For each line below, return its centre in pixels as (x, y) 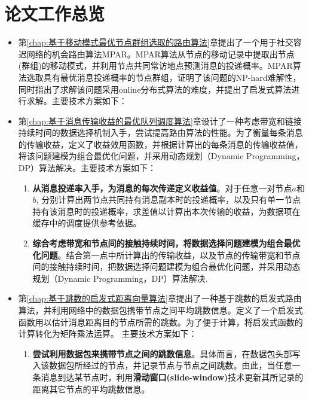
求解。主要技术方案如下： (77, 101)
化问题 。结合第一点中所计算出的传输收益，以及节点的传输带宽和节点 (166, 255)
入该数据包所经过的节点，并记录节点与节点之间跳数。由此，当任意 (162, 365)
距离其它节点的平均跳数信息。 (91, 389)
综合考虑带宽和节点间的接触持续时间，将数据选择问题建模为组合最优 (166, 243)
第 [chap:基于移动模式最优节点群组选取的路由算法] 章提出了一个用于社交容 (160, 42)
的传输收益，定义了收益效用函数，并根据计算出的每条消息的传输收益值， (160, 144)
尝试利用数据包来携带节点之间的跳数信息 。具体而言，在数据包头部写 (166, 353)
